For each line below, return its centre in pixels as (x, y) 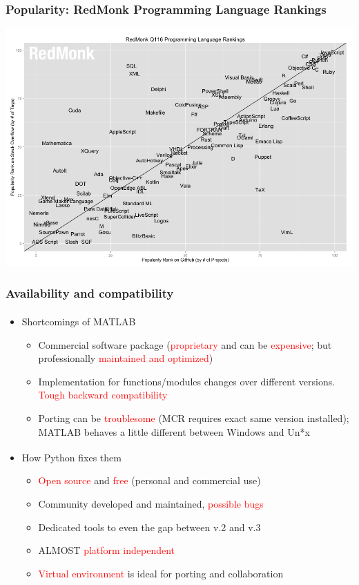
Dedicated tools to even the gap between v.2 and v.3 (149, 527)
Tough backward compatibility (103, 395)
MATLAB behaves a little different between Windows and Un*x (174, 431)
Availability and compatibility (90, 293)
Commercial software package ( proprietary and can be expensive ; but (185, 344)
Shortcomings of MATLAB (79, 322)
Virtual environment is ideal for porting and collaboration (161, 573)
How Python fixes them (71, 457)
